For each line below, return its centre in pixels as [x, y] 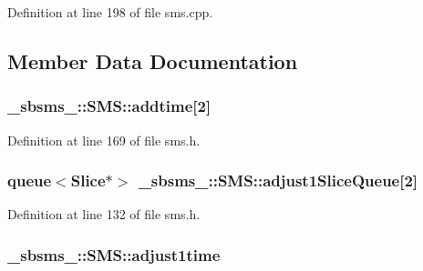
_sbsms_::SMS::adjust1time [114, 254]
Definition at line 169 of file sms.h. [104, 140]
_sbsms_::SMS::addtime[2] [109, 106]
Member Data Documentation [153, 60]
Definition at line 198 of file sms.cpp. [110, 12]
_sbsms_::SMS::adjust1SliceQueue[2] [278, 181]
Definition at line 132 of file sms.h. [104, 214]
